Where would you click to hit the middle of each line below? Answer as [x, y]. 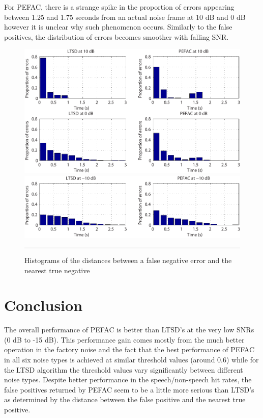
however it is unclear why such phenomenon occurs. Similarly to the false [118, 27]
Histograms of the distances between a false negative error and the [128, 260]
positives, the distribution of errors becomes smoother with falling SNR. [116, 36]
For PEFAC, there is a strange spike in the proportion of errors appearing [119, 7]
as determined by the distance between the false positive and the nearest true [125, 399]
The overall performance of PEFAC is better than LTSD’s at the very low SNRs [129, 330]
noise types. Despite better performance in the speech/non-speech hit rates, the [128, 380]
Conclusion [43, 305]
